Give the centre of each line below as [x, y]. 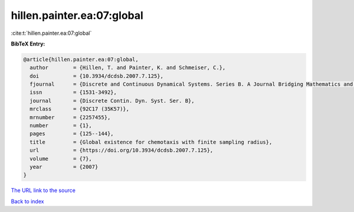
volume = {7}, [61, 159]
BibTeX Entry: [28, 44]
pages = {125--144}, [72, 134]
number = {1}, [61, 126]
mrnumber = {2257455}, [70, 117]
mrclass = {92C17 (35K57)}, [80, 109]
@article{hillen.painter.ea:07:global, [81, 59]
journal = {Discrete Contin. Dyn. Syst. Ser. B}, [112, 101]
